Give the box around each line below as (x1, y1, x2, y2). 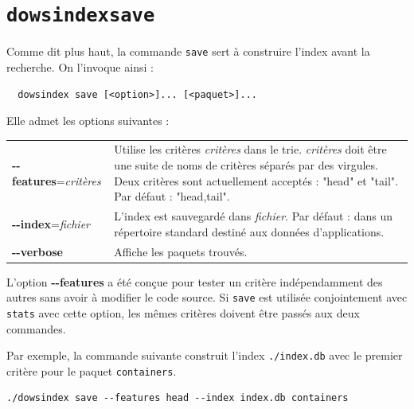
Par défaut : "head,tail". (114, 188, 230, 204)
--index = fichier (12, 215, 90, 232)
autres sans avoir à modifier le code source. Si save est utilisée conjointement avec (6, 289, 408, 306)
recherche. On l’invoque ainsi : (6, 58, 154, 75)
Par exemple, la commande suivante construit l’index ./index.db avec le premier (6, 347, 403, 364)
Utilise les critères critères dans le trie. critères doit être (114, 141, 387, 158)
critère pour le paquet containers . (6, 362, 177, 379)
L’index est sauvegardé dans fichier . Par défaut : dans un (114, 208, 393, 224)
